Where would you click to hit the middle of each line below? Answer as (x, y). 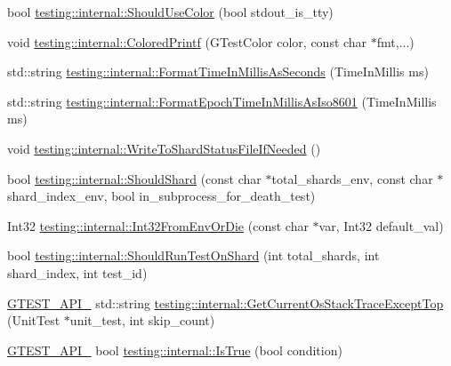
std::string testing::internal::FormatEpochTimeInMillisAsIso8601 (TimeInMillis (222, 101)
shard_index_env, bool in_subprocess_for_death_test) (161, 196)
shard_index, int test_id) (77, 272)
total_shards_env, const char (352, 178)
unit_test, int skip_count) (142, 320)
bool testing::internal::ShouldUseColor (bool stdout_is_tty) (170, 12)
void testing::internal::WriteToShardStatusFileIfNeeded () (164, 148)
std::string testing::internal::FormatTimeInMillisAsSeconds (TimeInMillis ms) (218, 72)
